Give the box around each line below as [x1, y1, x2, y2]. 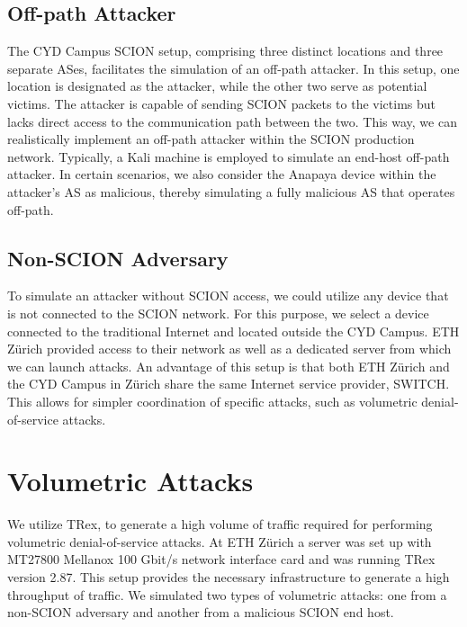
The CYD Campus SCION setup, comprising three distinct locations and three [7, 41, 444, 60]
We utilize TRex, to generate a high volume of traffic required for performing [7, 515, 433, 533]
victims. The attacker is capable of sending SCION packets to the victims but [7, 94, 436, 112]
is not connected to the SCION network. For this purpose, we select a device [7, 303, 429, 322]
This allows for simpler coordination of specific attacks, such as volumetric [7, 391, 418, 410]
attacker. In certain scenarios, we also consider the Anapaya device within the [7, 165, 436, 184]
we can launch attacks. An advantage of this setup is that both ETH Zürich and [7, 356, 450, 375]
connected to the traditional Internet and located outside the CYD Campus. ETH [7, 321, 460, 340]
